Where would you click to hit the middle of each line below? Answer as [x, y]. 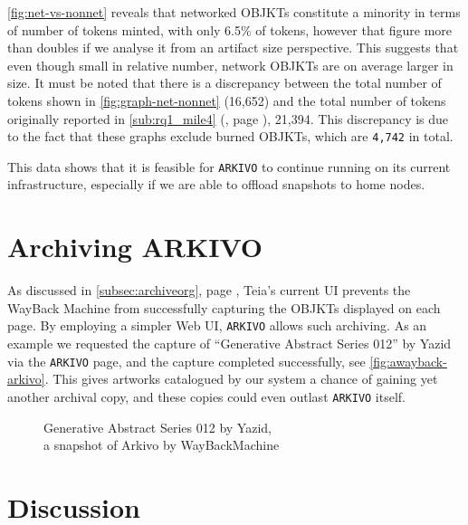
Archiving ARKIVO [135, 247]
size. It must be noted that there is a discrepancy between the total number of [224, 83]
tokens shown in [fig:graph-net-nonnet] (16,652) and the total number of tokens [227, 100]
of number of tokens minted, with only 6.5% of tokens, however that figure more [230, 29]
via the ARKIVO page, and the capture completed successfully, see [186, 361]
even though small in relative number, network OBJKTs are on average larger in [230, 65]
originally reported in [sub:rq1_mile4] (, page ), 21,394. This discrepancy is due [228, 118]
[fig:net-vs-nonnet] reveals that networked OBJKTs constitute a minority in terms [234, 12]
